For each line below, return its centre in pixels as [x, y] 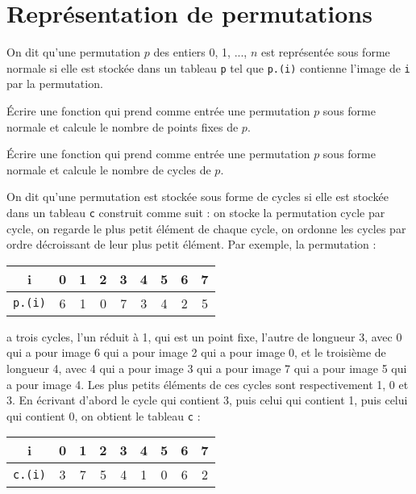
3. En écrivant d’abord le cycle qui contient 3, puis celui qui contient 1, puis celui [207, 400]
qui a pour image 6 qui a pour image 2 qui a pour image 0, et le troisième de [196, 352]
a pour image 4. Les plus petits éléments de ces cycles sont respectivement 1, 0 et [208, 384]
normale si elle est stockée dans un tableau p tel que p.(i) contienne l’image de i [208, 67]
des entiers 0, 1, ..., [200, 52]
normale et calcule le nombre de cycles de [109, 169]
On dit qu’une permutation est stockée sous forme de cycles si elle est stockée [198, 197]
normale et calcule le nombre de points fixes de [123, 126]
